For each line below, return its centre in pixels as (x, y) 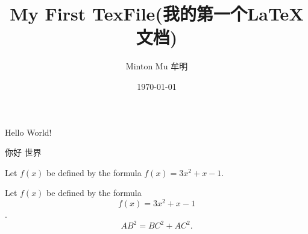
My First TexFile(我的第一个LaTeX (157, 14)
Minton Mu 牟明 (157, 66)
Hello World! (28, 132)
